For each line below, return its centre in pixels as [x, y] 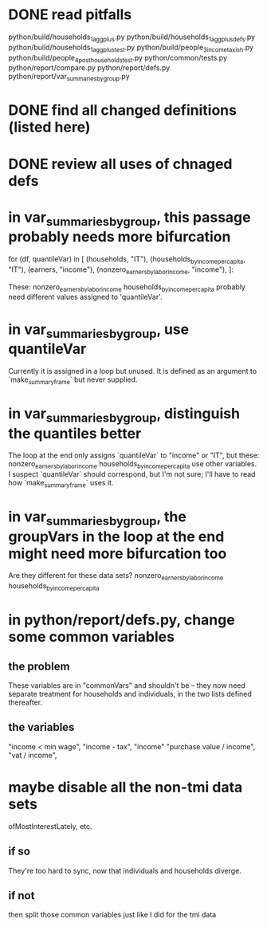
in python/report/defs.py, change [122, 620]
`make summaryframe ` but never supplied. [73, 380]
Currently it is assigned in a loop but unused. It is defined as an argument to [133, 371]
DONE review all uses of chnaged [120, 164]
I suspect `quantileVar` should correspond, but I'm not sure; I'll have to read [132, 474]
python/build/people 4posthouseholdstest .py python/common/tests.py [118, 59]
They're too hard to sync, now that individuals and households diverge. [125, 870]
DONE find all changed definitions [123, 110]
